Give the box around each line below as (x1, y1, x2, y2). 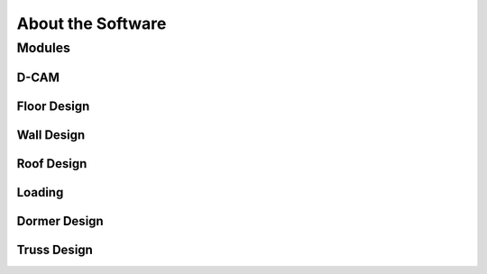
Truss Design (16, 242, 94, 257)
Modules (16, 40, 71, 56)
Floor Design (16, 98, 90, 114)
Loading (16, 185, 64, 200)
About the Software (16, 14, 167, 33)
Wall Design (16, 127, 86, 142)
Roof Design (16, 156, 87, 171)
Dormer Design (16, 213, 104, 229)
